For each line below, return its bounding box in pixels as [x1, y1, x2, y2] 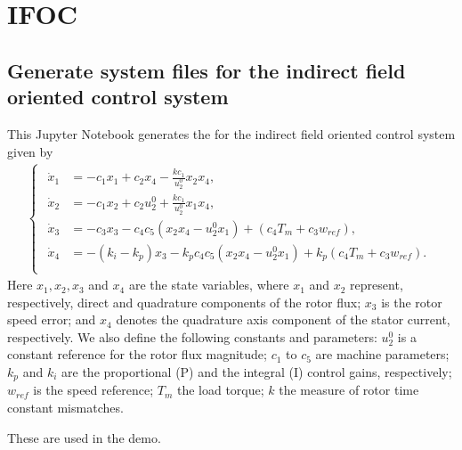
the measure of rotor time [279, 380, 419, 399]
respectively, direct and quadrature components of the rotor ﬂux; [7, 292, 361, 311]
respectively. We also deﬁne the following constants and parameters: [7, 327, 377, 346]
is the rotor [381, 292, 442, 311]
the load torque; [176, 380, 264, 399]
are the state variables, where [128, 275, 289, 294]
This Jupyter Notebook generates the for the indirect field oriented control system [7, 124, 456, 143]
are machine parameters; [315, 345, 450, 364]
